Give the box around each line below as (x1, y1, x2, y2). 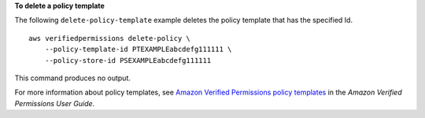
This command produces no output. (14, 73, 131, 83)
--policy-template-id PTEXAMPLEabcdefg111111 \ (44, 45, 232, 54)
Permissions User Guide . (14, 98, 95, 108)
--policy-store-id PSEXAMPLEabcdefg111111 (44, 56, 212, 65)
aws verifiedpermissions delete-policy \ (28, 34, 190, 42)
